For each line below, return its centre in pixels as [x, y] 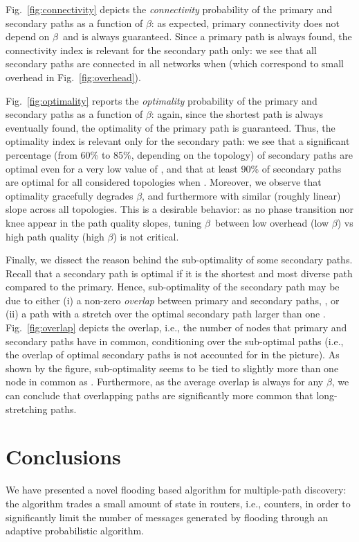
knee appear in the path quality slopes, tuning [104, 222]
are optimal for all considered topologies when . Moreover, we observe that [164, 182]
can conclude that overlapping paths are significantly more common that [159, 395]
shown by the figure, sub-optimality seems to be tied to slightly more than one [172, 368]
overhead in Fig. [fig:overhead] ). [73, 77]
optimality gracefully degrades [70, 195]
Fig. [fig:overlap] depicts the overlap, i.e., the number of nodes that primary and [176, 327]
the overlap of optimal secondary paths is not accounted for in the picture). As [173, 355]
